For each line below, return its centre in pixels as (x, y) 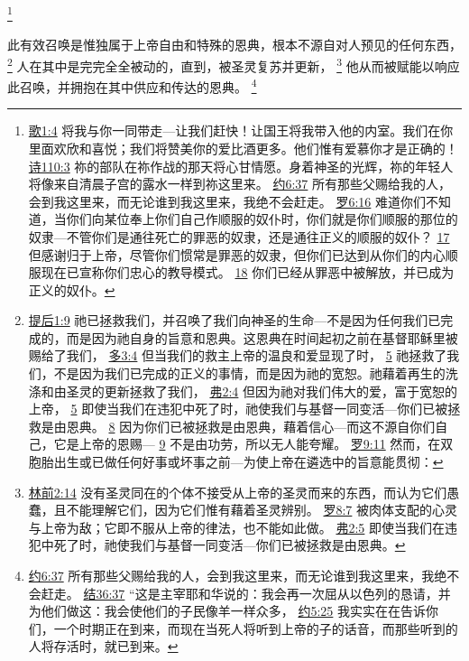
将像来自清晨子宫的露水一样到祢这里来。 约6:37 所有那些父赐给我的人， (240, 184)
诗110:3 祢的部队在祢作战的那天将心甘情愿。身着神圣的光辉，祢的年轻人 (241, 166)
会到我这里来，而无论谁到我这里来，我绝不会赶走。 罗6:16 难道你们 (227, 201)
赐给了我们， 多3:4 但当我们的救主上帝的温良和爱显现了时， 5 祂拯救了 (238, 355)
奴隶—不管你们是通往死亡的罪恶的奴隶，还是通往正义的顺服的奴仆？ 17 (239, 236)
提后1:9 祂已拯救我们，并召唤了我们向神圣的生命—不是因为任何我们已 (234, 320)
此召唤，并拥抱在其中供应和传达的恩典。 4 (132, 85)
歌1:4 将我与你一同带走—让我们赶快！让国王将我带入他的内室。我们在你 (241, 130)
